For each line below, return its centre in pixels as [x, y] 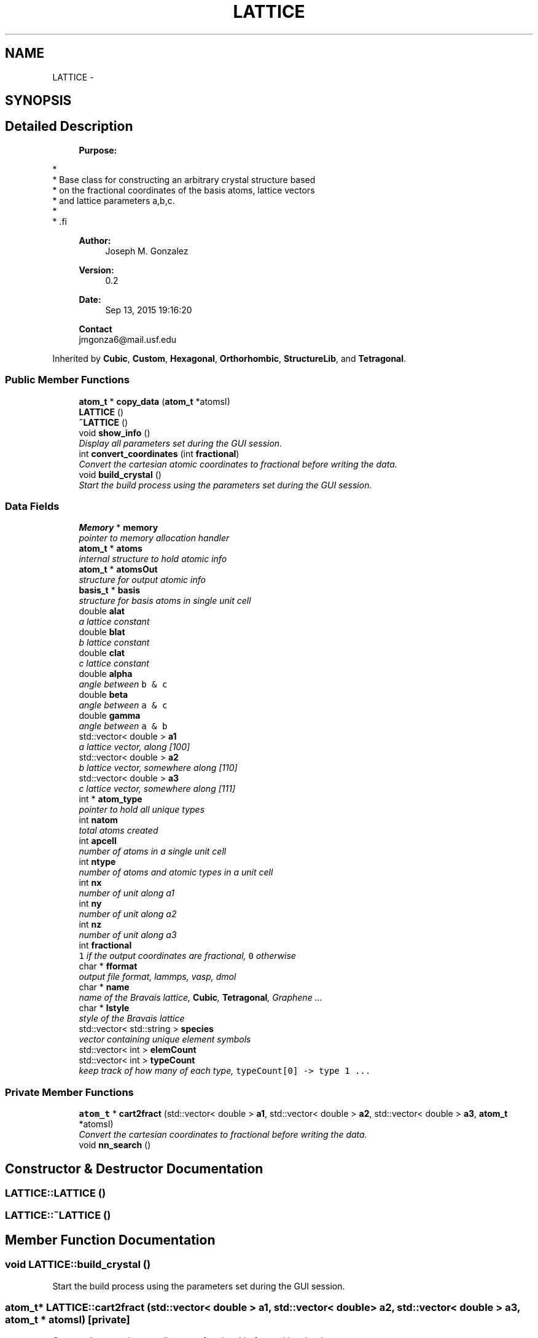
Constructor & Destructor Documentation [134, 1168]
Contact [96, 329]
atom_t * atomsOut [118, 569]
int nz [90, 925]
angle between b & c [123, 684]
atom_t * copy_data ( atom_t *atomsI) [154, 401]
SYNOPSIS [38, 101]
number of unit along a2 [128, 914]
